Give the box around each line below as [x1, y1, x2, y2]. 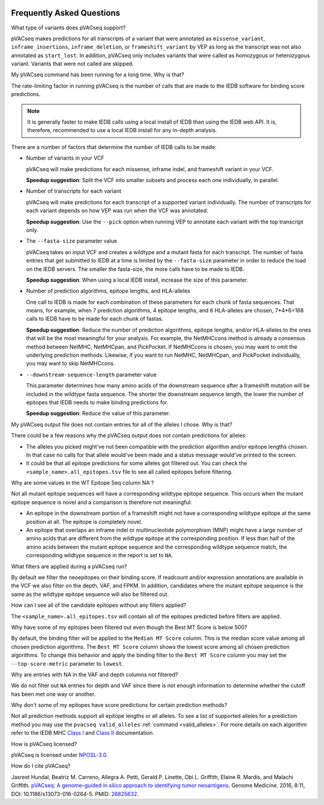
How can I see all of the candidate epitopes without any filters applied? [11, 601, 187, 609]
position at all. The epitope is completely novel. [26, 518, 143, 525]
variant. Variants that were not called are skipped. [11, 60, 134, 67]
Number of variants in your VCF [26, 154, 104, 162]
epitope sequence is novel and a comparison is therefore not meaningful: [11, 499, 192, 506]
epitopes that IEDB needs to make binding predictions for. [26, 398, 169, 406]
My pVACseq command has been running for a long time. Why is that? [11, 71, 184, 78]
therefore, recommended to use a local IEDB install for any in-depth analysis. [27, 127, 217, 134]
